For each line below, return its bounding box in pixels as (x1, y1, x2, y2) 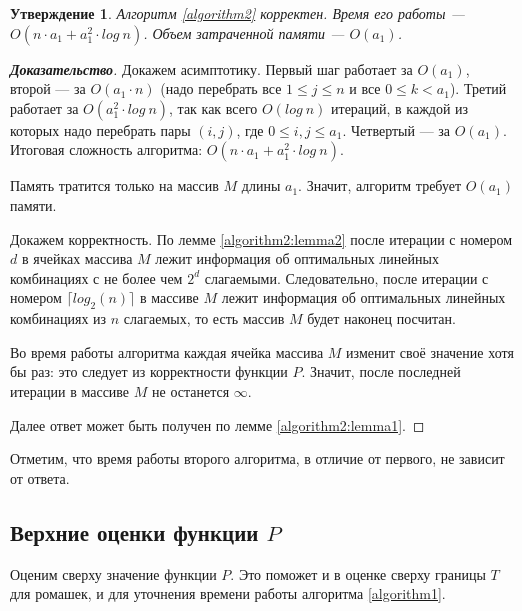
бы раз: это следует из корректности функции (10, 361, 288, 382)
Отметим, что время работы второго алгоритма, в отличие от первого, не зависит (10, 448, 505, 469)
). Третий (449, 78, 507, 99)
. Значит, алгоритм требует (298, 175, 462, 196)
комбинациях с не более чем (10, 267, 183, 288)
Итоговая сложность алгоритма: (10, 139, 203, 160)
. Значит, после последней (301, 361, 461, 382)
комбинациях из (10, 308, 107, 329)
